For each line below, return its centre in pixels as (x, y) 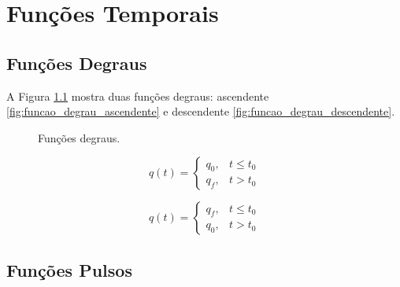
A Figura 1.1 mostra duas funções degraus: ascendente (138, 96)
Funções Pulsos (69, 269)
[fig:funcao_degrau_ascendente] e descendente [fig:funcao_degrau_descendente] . (201, 111)
